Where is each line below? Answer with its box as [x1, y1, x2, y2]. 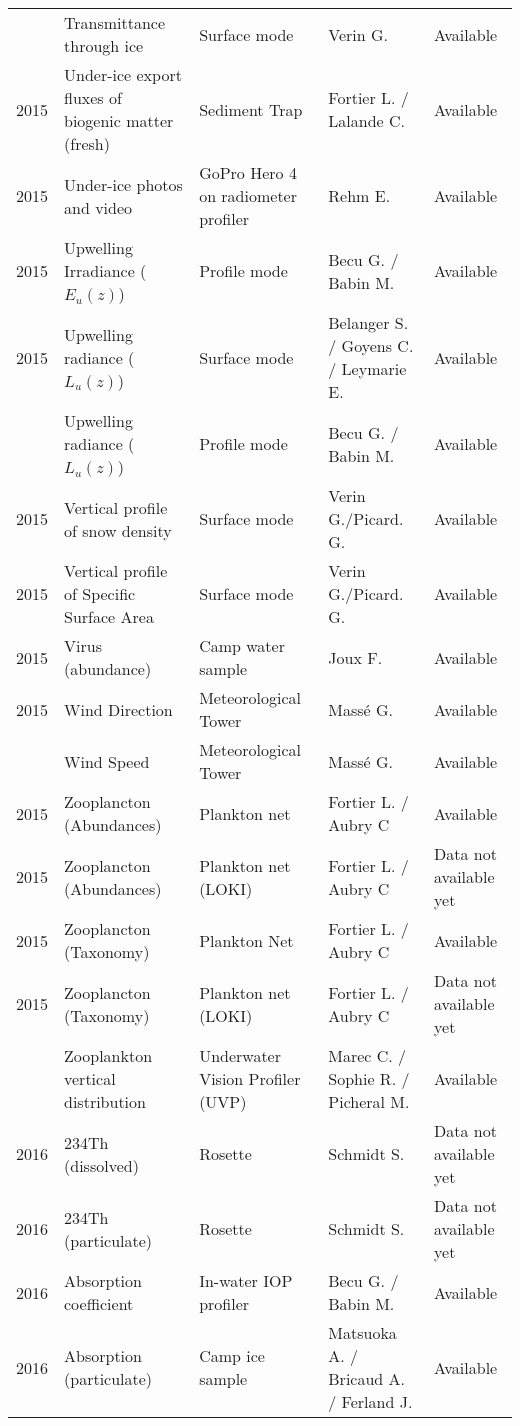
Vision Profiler [199, 1067, 301, 1090]
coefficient [64, 1292, 134, 1315]
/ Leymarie [328, 357, 407, 380]
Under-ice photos [64, 172, 183, 196]
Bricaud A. [328, 1367, 406, 1390]
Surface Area [64, 605, 154, 628]
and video [64, 195, 133, 219]
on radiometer [199, 184, 297, 207]
